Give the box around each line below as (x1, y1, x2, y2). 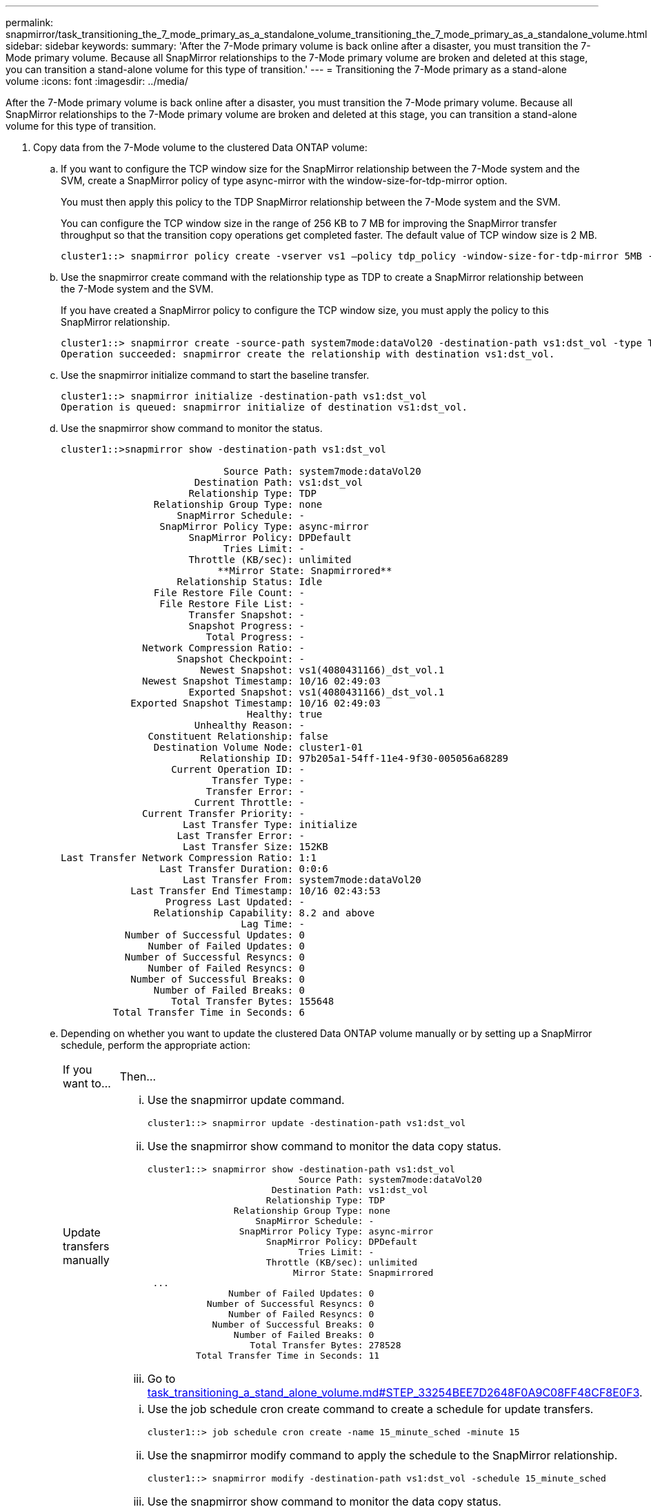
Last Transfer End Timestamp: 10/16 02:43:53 (130, 885, 381, 896)
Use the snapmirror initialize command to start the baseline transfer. (61, 369, 370, 381)
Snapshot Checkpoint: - (177, 653, 306, 664)
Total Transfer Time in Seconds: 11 (196, 1350, 380, 1361)
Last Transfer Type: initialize (183, 819, 357, 830)
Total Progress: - (206, 631, 306, 642)
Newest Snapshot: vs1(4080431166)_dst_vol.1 (200, 664, 445, 676)
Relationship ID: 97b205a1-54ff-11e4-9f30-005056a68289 (200, 753, 509, 764)
